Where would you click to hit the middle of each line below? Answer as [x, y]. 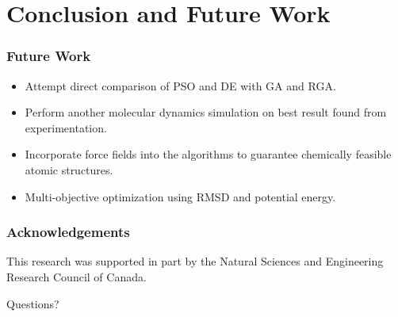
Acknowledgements [68, 232]
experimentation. [66, 127]
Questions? [33, 303]
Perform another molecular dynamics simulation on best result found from [206, 112]
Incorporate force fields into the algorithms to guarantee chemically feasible [208, 154]
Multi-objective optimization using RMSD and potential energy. [180, 196]
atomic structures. [69, 169]
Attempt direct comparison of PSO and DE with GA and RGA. [180, 85]
